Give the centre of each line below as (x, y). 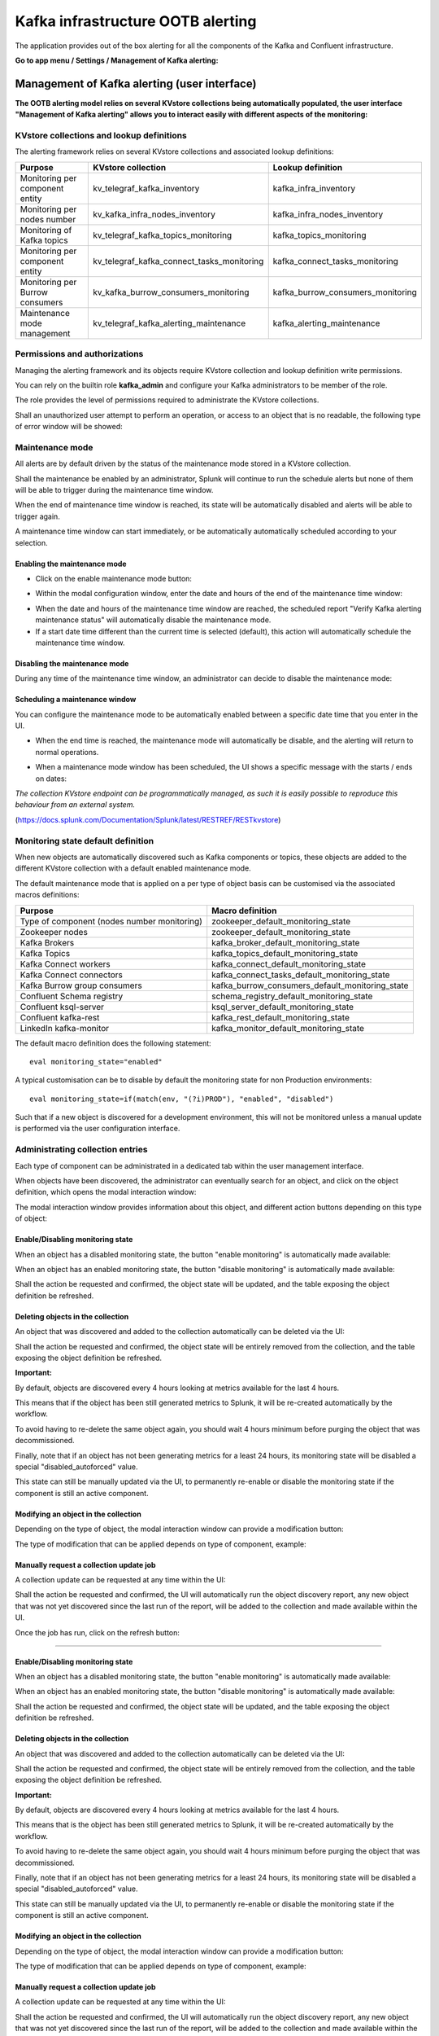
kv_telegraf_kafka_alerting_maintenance (169, 323)
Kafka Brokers (47, 942)
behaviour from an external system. (75, 805)
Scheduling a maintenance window (76, 700)
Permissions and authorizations (79, 354)
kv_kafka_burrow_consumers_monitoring (171, 292)
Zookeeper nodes (54, 932)
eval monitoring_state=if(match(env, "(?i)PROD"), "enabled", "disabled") (182, 1099)
